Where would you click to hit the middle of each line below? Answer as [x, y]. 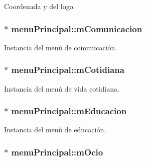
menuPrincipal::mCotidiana [68, 70]
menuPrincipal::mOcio [57, 152]
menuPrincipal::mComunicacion [77, 28]
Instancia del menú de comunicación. [61, 47]
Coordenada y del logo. [40, 6]
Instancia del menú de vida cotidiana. [62, 88]
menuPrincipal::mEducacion [69, 111]
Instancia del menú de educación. [55, 130]
